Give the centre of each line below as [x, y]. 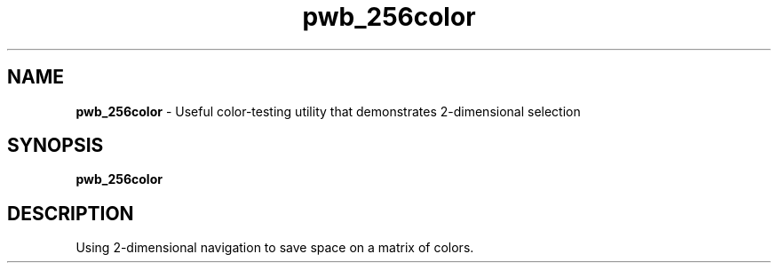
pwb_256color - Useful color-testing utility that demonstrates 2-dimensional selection [328, 111]
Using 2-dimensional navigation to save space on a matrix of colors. [275, 248]
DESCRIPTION [71, 213]
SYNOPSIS [56, 146]
